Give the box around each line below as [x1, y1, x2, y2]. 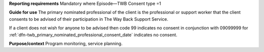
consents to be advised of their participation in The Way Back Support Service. [9, 16, 169, 22]
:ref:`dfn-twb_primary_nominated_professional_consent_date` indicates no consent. [9, 32, 177, 38]
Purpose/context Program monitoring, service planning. [9, 40, 123, 46]
